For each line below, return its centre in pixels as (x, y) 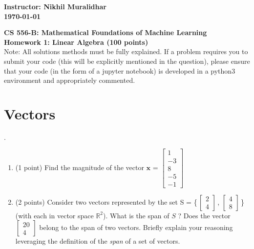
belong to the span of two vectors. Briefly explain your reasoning (136, 227)
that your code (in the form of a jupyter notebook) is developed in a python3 (120, 70)
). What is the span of (136, 215)
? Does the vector (204, 215)
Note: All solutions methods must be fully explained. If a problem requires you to (126, 51)
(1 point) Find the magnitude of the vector (80, 167)
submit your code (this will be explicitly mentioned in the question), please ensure (127, 61)
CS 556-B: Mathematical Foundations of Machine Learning (106, 32)
